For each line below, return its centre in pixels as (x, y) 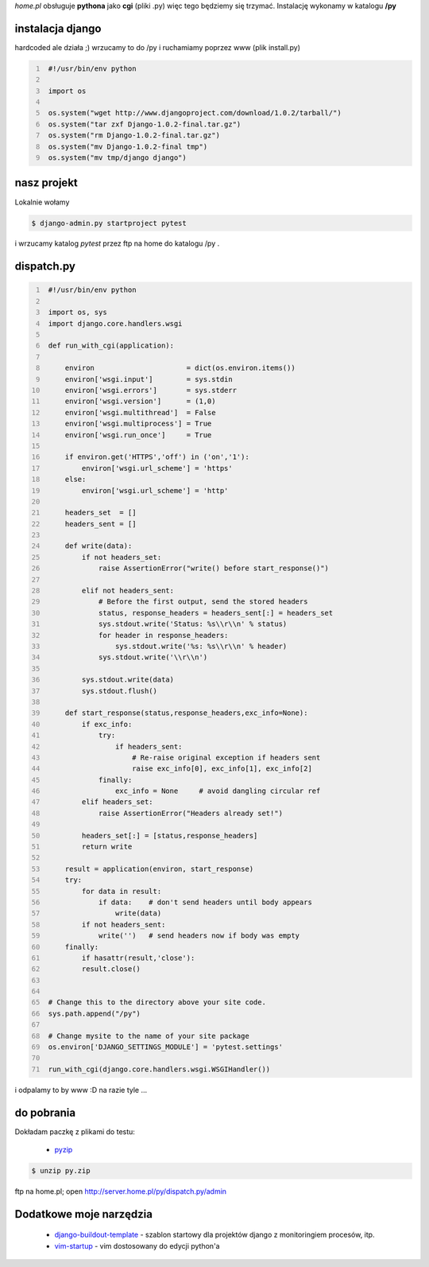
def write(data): (99, 546)
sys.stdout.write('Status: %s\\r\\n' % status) (193, 624)
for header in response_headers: (163, 635)
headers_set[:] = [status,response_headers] (170, 836)
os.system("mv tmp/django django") (117, 158)
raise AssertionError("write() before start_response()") (214, 568)
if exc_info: (107, 724)
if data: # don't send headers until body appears (205, 902)
